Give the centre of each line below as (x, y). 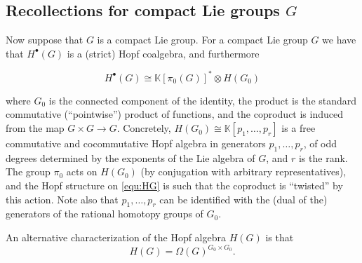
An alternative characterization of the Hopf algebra (116, 237)
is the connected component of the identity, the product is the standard (203, 100)
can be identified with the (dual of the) (243, 199)
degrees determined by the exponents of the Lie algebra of (130, 157)
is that (280, 237)
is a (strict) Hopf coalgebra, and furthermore (163, 53)
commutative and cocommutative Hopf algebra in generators (136, 143)
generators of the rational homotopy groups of (105, 214)
